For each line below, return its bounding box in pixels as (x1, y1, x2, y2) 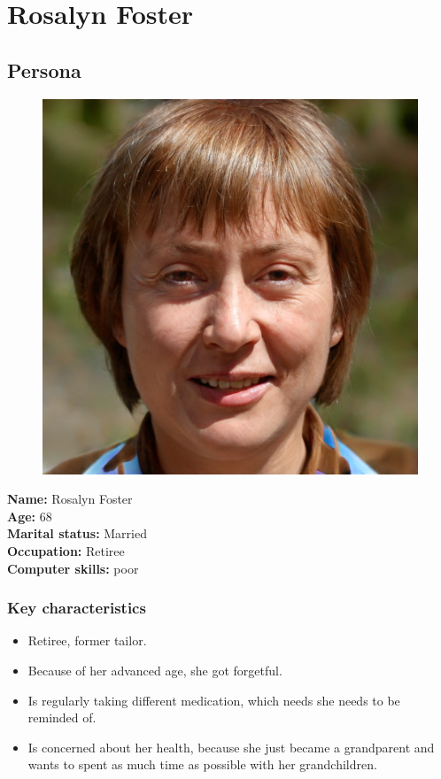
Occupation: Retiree (7, 541, 125, 559)
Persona (7, 56, 81, 83)
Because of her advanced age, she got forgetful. (27, 660, 282, 679)
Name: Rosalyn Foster (7, 490, 133, 508)
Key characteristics (7, 597, 146, 619)
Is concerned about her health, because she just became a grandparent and (27, 737, 435, 756)
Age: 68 (7, 506, 52, 525)
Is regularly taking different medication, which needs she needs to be (27, 690, 400, 709)
